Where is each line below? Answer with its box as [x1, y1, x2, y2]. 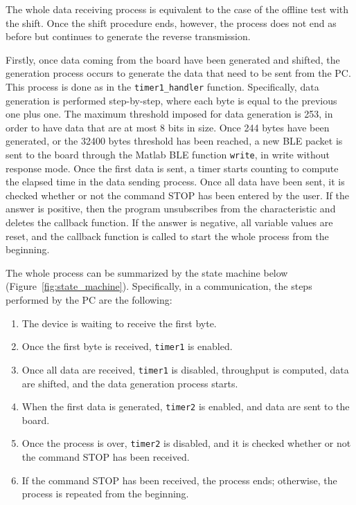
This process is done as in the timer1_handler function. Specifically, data [6, 79, 319, 93]
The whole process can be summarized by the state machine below [6, 265, 288, 279]
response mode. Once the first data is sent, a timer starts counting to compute [6, 160, 339, 175]
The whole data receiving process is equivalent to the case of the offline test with [6, 2, 349, 16]
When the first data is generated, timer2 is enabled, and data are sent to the [21, 399, 350, 414]
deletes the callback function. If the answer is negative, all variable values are [6, 215, 333, 230]
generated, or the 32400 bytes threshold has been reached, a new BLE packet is [6, 134, 343, 148]
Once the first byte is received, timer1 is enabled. [21, 339, 233, 353]
